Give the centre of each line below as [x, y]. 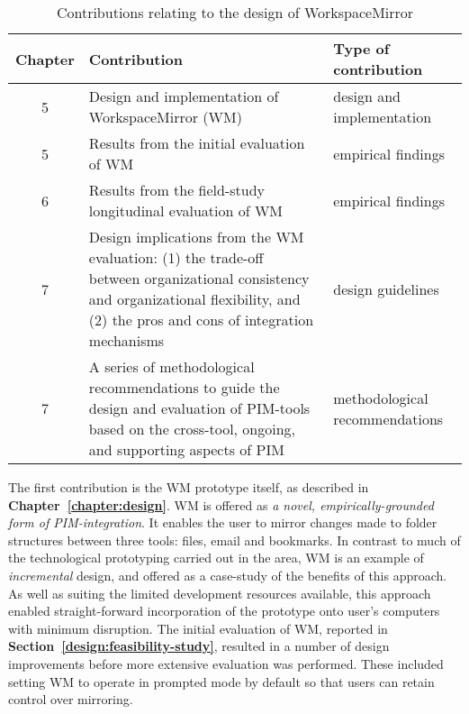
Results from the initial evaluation [197, 143]
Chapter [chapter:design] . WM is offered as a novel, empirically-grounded [221, 504]
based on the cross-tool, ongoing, [192, 429]
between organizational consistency [199, 278]
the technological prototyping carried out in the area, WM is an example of [216, 558]
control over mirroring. [71, 699]
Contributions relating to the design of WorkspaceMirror [235, 12]
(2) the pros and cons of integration [201, 320]
